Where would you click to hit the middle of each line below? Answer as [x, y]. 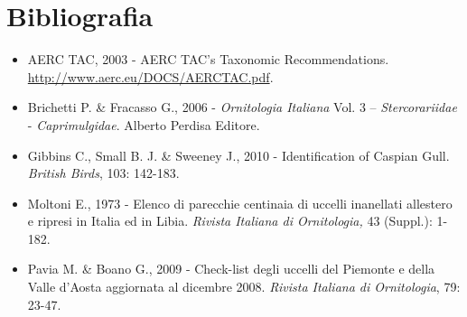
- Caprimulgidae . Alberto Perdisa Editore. [144, 124]
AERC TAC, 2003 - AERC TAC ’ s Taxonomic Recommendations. [208, 59]
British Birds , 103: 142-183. [103, 173]
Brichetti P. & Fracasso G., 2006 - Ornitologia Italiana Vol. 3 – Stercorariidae [242, 107]
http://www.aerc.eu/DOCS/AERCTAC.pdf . [150, 76]
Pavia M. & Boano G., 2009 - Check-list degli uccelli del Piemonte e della [231, 269]
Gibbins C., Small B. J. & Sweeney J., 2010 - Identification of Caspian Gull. [238, 155]
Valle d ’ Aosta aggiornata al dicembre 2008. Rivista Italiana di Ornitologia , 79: [244, 287]
